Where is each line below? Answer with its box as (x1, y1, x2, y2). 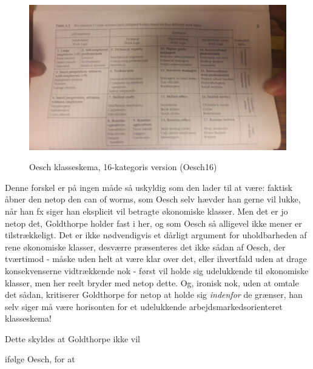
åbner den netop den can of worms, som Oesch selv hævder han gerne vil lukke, (5, 193, 301, 205)
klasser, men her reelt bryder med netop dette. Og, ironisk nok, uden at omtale (5, 276, 299, 289)
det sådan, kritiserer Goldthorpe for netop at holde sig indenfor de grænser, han (5, 288, 303, 301)
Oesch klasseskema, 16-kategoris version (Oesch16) (29, 160, 217, 173)
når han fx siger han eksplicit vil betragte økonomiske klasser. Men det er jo (5, 204, 288, 217)
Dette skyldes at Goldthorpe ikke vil (5, 332, 140, 345)
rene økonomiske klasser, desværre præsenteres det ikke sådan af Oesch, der (5, 240, 286, 253)
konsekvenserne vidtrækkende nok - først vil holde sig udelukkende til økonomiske (5, 264, 309, 277)
